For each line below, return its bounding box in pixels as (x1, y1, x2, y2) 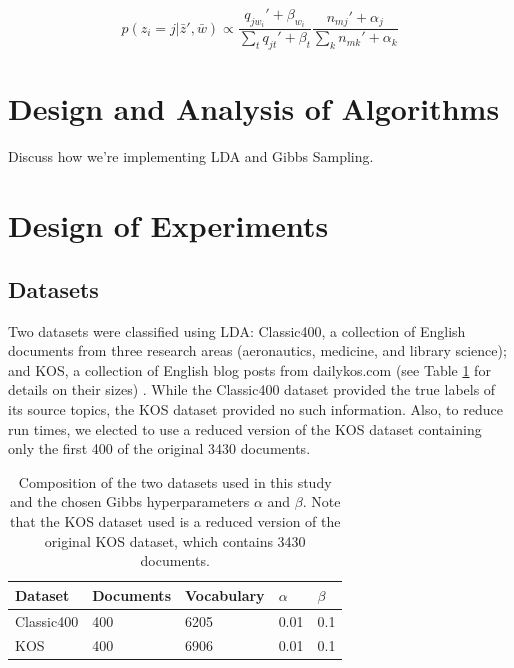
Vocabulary (185, 584, 265, 605)
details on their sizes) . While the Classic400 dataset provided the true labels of (8, 379, 496, 400)
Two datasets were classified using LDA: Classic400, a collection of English (8, 320, 466, 341)
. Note (302, 491, 341, 512)
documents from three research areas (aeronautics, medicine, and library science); (8, 340, 507, 361)
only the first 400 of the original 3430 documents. (8, 438, 311, 459)
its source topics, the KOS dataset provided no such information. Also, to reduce (8, 398, 503, 419)
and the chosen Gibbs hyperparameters (10, 491, 250, 512)
